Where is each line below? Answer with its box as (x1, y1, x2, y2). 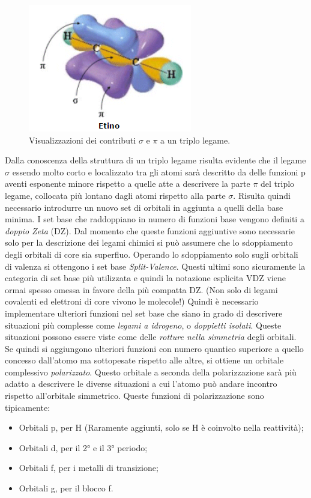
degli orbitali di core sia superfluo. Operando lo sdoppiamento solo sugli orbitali (5, 247, 298, 260)
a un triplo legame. (160, 133, 231, 146)
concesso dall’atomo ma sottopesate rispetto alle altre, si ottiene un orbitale (5, 354, 284, 366)
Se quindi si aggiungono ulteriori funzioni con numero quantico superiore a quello (5, 342, 304, 354)
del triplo (261, 177, 295, 190)
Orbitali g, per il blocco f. (19, 482, 113, 494)
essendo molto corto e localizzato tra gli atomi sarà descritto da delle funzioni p (12, 165, 306, 178)
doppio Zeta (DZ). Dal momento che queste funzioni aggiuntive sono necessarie (5, 224, 295, 237)
